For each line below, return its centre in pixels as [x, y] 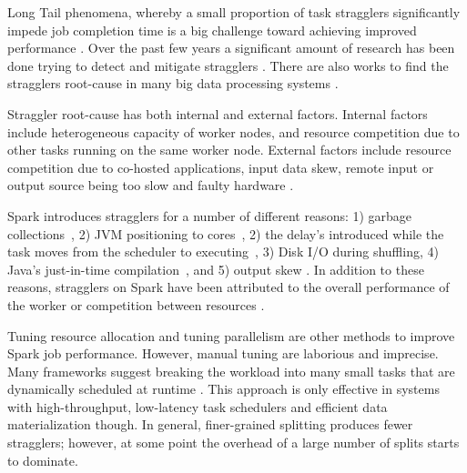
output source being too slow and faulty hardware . [151, 185]
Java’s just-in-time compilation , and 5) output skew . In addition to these [216, 269]
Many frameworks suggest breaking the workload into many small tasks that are [231, 371]
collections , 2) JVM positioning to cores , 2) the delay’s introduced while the [226, 233]
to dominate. [43, 460]
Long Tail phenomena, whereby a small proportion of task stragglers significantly [234, 12]
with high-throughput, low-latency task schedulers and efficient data [198, 406]
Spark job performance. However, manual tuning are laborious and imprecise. [223, 353]
